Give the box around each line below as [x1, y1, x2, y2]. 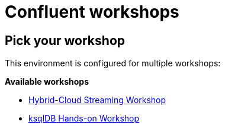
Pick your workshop [5, 33, 126, 48]
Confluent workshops [5, 2, 179, 22]
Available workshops [5, 76, 89, 87]
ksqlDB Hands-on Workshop [28, 113, 140, 124]
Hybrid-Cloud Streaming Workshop [28, 95, 166, 105]
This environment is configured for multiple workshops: [5, 58, 221, 69]
